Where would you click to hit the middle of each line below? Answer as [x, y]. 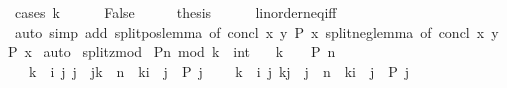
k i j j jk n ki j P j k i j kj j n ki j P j [219, 70]
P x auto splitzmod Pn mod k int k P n [172, 51]
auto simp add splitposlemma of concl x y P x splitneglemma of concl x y [256, 31]
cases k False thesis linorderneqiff [175, 12]
